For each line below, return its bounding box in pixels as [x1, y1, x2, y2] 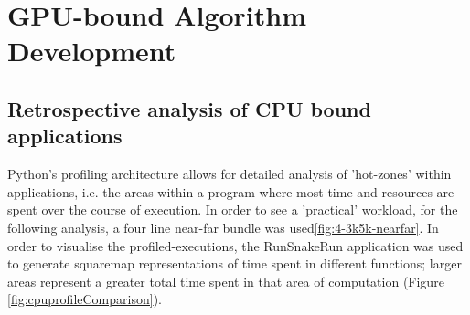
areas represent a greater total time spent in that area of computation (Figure [7, 271, 444, 290]
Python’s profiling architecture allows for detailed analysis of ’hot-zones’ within [7, 164, 452, 184]
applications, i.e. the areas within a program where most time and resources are [7, 182, 454, 201]
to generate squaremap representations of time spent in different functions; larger [7, 254, 462, 273]
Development [7, 32, 176, 69]
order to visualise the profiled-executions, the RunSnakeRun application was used [7, 236, 464, 255]
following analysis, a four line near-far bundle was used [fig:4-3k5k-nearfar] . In [7, 217, 439, 236]
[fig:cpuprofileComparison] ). [7, 289, 162, 309]
